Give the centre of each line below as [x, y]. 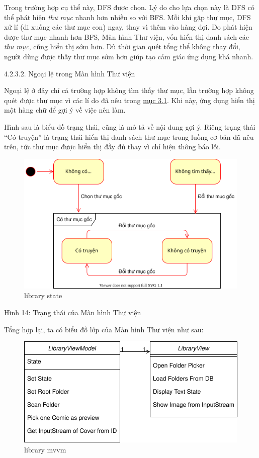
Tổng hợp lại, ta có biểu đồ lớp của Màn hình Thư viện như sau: [104, 329]
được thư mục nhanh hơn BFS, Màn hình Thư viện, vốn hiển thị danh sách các [127, 36]
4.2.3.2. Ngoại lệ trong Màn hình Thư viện [70, 73]
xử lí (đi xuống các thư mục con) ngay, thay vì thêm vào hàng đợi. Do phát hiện [128, 27]
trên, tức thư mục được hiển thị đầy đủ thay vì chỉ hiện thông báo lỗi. [112, 147]
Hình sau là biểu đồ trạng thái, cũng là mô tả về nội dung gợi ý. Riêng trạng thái [130, 126]
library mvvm [45, 449]
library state [43, 295]
